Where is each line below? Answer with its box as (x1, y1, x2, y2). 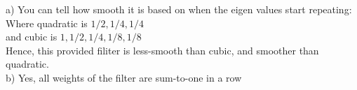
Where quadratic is (6, 15, 88, 30)
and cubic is (6, 29, 58, 44)
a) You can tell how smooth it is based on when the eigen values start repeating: (6, 2, 352, 16)
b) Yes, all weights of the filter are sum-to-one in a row (6, 70, 242, 84)
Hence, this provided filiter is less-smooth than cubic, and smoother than (6, 43, 319, 57)
